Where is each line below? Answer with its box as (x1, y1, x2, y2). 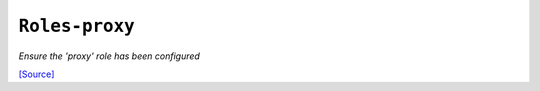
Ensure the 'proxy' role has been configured (18, 50, 200, 62)
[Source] (18, 68, 55, 80)
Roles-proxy (18, 15, 135, 37)
